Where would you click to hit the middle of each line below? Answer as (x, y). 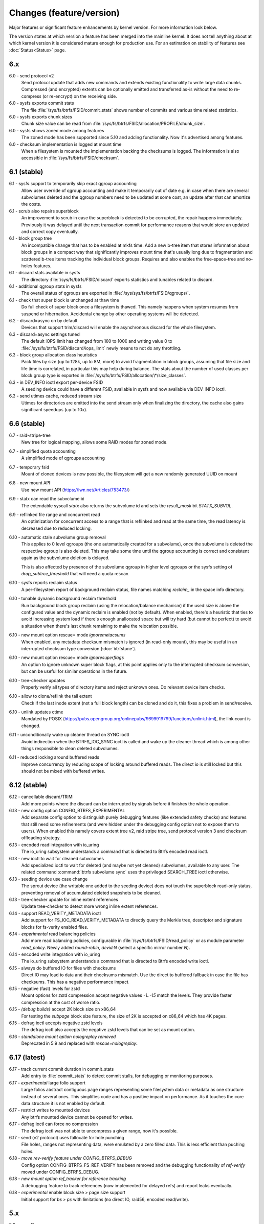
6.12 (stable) (28, 785)
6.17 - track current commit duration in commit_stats (62, 1069)
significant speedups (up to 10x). (54, 410)
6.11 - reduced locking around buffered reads (54, 757)
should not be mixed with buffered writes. (63, 771)
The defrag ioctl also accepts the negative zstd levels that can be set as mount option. (108, 1030)
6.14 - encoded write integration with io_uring (55, 954)
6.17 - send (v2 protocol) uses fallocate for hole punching (67, 1137)
